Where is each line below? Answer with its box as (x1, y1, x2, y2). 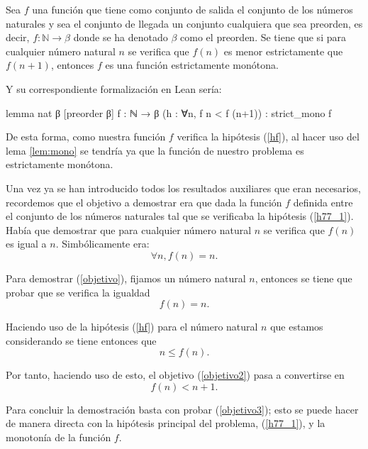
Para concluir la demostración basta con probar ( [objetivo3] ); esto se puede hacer (6, 401, 359, 416)
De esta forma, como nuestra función (6, 129, 166, 144)
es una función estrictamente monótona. (105, 57, 279, 72)
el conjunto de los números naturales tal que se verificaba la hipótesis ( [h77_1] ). (6, 209, 354, 223)
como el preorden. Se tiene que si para (180, 30, 346, 45)
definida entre (293, 194, 353, 209)
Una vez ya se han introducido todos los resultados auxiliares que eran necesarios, (6, 180, 361, 195)
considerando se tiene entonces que (6, 333, 157, 348)
